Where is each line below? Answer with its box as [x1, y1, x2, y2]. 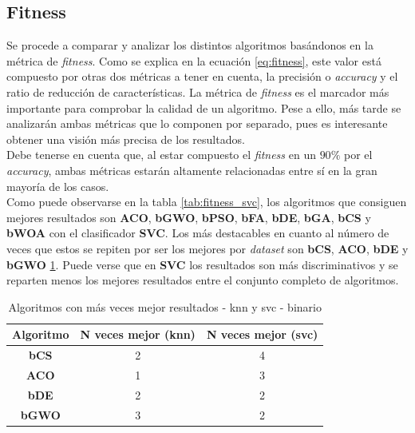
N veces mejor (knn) [80, 326, 196, 343]
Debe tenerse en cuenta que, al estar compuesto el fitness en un [6, 146, 316, 163]
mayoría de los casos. [6, 177, 109, 194]
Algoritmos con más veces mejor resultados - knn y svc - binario [8, 298, 322, 315]
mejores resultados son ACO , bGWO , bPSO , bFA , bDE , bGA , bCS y [6, 209, 371, 225]
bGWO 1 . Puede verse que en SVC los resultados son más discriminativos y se [6, 256, 398, 272]
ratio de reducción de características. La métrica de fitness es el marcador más [6, 83, 389, 100]
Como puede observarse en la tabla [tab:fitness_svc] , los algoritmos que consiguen [6, 193, 407, 210]
